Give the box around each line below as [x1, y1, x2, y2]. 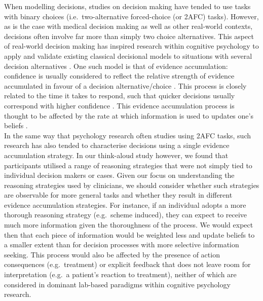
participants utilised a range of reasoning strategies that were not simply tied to [4, 160, 252, 170]
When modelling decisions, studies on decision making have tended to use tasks [4, 1, 251, 11]
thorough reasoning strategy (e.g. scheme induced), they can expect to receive [4, 209, 247, 220]
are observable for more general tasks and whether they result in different [4, 190, 233, 200]
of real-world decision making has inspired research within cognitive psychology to [4, 41, 259, 51]
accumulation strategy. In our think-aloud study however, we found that [4, 149, 229, 160]
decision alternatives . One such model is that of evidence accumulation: [4, 60, 228, 71]
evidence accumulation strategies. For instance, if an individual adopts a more [4, 199, 246, 210]
